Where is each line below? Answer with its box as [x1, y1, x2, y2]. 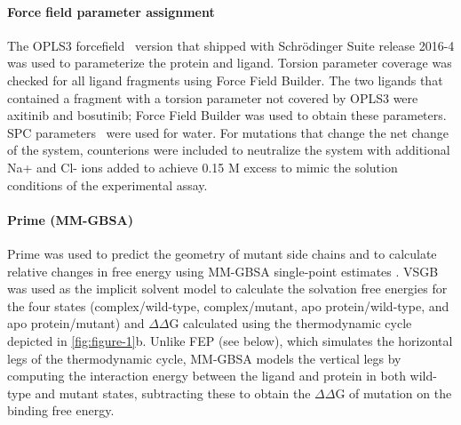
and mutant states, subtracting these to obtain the [35, 383, 311, 402]
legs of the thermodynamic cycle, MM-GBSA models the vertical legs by [7, 349, 401, 367]
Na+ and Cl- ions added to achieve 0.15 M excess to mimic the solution [7, 157, 398, 176]
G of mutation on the [335, 383, 452, 402]
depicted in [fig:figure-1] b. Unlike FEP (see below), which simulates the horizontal [7, 331, 453, 349]
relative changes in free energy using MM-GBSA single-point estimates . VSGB [7, 261, 439, 280]
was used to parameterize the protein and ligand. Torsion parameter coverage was [7, 53, 452, 72]
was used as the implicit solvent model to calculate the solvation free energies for [7, 279, 448, 298]
